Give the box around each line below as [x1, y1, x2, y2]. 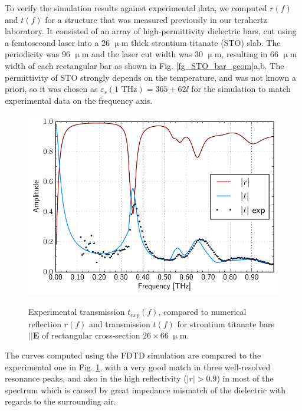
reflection [28, 317, 62, 330]
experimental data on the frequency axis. [5, 94, 153, 106]
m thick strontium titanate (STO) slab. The [121, 36, 281, 48]
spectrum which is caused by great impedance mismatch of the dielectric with [5, 383, 285, 396]
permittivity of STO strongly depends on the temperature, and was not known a [5, 71, 296, 83]
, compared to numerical [158, 305, 247, 318]
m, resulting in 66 [214, 48, 278, 60]
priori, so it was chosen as [5, 83, 98, 95]
